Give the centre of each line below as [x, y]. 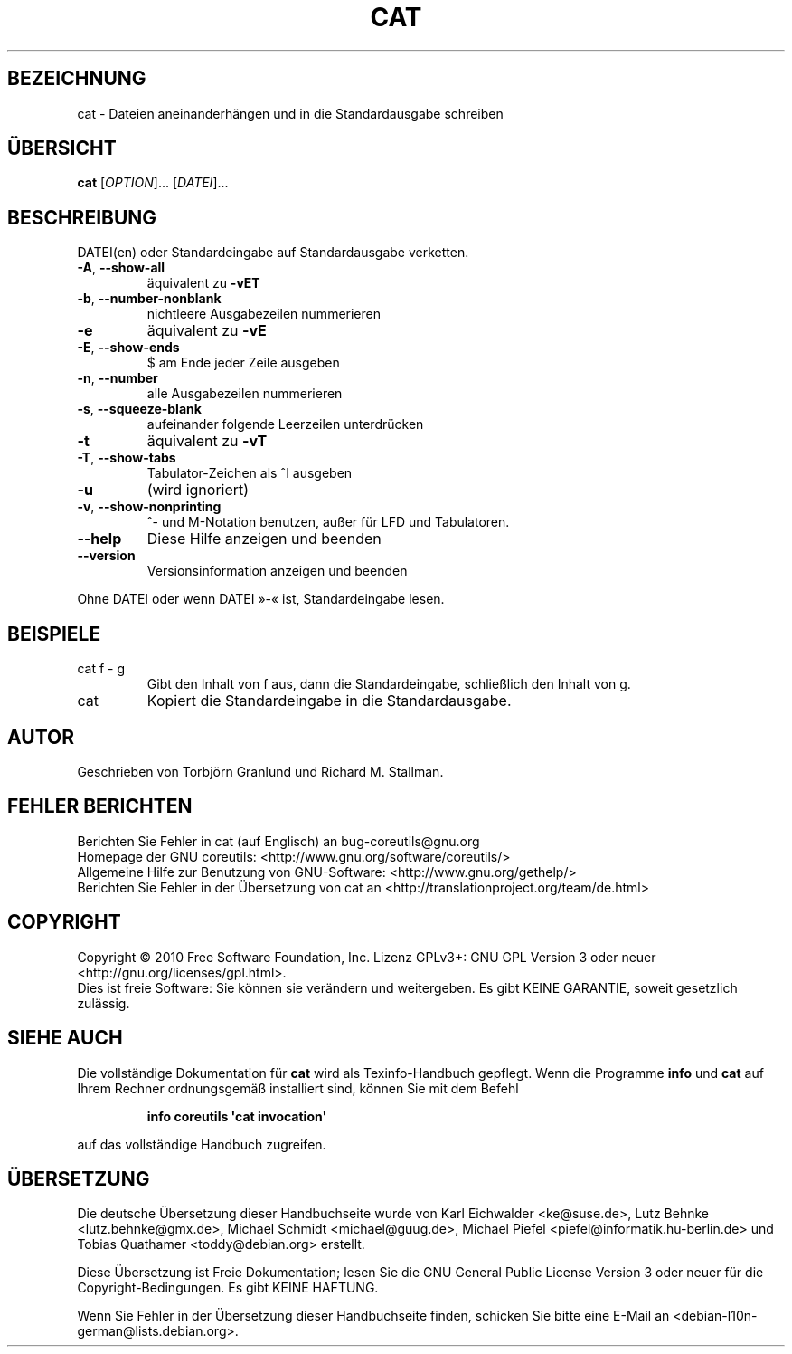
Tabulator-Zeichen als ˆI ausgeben [250, 473]
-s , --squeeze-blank [139, 409]
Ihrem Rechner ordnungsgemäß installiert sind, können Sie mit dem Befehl [298, 1088]
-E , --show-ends [128, 348]
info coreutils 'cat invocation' [237, 1116]
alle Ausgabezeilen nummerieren [245, 394]
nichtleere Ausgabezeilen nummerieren [264, 314]
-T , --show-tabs [127, 458]
